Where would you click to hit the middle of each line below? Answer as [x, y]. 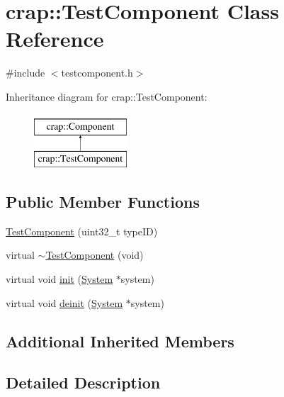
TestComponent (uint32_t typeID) [82, 231]
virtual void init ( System [59, 279]
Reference [55, 39]
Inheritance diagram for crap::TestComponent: [107, 96]
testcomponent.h [97, 73]
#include [25, 73]
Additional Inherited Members [120, 341]
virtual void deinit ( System [64, 302]
